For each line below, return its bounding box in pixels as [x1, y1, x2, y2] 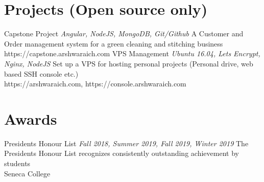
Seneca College [4, 168, 51, 178]
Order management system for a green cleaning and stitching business [4, 38, 223, 49]
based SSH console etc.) [4, 68, 79, 79]
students [4, 158, 31, 168]
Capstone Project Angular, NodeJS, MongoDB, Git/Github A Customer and [4, 28, 244, 39]
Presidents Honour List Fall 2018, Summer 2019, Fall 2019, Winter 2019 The [4, 138, 249, 148]
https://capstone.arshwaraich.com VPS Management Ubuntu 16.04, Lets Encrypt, [4, 48, 260, 59]
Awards [4, 108, 57, 129]
